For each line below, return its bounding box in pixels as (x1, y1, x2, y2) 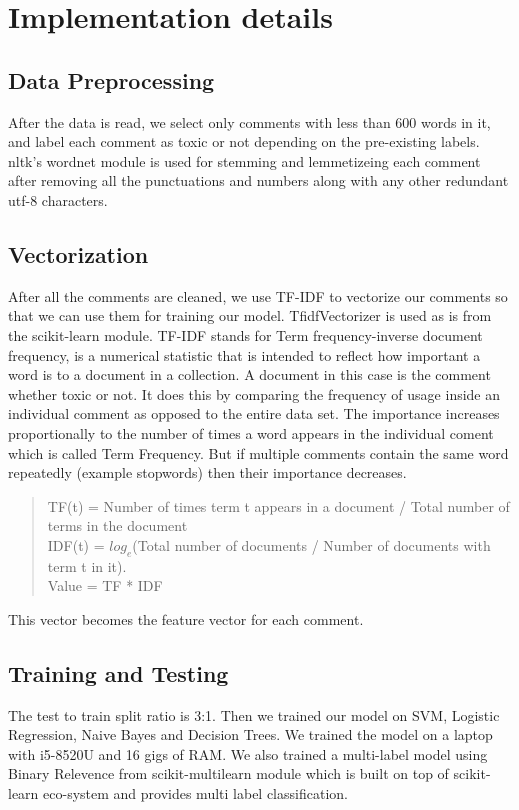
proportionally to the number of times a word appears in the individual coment (8, 422, 494, 443)
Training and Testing (8, 657, 229, 688)
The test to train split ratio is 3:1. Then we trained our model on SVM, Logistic (8, 704, 500, 725)
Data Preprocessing (8, 64, 215, 95)
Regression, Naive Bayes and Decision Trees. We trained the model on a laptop (8, 724, 493, 745)
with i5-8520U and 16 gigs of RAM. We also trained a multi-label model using (8, 743, 488, 764)
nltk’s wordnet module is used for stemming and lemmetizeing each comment (8, 150, 481, 171)
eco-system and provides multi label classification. (43, 783, 348, 804)
